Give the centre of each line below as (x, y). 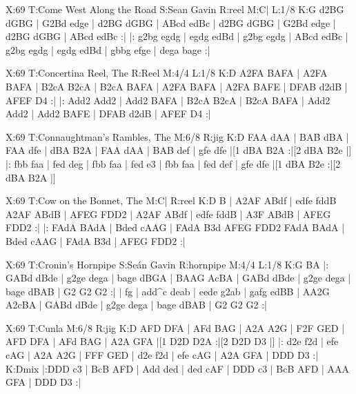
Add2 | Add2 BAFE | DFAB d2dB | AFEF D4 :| (108, 114)
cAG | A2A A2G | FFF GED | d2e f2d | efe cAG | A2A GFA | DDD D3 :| (162, 355)
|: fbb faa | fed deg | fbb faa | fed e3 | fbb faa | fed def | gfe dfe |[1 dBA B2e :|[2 (173, 163)
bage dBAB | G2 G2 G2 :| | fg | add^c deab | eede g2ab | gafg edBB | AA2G (168, 291)
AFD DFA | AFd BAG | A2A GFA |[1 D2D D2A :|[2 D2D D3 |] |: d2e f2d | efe (172, 341)
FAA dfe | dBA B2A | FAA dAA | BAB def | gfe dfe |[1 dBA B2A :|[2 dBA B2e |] (179, 150)
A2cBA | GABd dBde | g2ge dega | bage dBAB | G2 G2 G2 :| (136, 305)
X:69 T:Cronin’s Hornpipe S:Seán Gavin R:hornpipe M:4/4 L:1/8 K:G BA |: (167, 264)
